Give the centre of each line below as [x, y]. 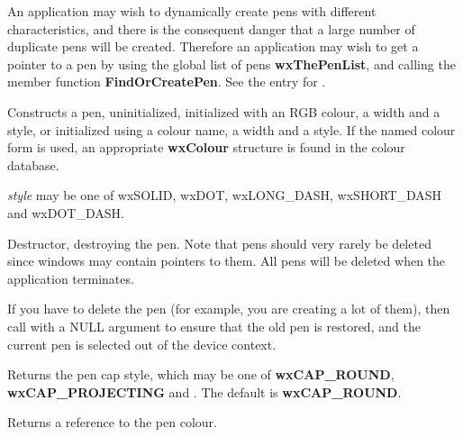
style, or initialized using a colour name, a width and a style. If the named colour [231, 129]
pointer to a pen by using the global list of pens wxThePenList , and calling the [231, 64]
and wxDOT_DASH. [66, 212]
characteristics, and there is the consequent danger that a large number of [211, 28]
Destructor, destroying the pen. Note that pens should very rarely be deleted [219, 243]
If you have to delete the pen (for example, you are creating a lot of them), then [229, 309]
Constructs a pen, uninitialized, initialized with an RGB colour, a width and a [224, 111]
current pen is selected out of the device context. [142, 344]
